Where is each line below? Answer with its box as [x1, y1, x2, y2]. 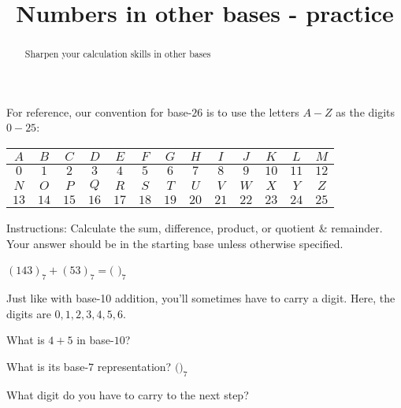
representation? [97, 358, 172, 374]
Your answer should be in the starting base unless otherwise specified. [6, 235, 343, 251]
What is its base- [6, 358, 89, 374]
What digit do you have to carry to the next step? [6, 386, 249, 402]
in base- [76, 332, 114, 348]
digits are [6, 305, 51, 321]
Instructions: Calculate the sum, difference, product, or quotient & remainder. [6, 220, 383, 236]
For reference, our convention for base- [6, 103, 192, 120]
